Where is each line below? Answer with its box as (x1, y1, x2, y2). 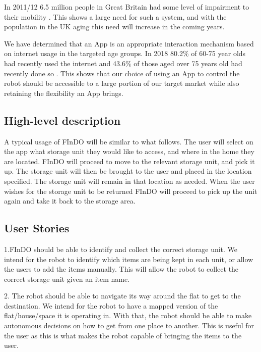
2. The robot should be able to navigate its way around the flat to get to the (4, 290, 241, 301)
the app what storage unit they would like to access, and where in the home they (4, 146, 254, 157)
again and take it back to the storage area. (4, 195, 136, 206)
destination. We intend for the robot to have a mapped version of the (4, 300, 218, 311)
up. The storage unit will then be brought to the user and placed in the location (4, 166, 252, 176)
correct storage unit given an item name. (4, 273, 130, 284)
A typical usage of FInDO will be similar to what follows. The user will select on (4, 136, 253, 146)
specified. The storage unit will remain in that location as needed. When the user (4, 175, 255, 186)
